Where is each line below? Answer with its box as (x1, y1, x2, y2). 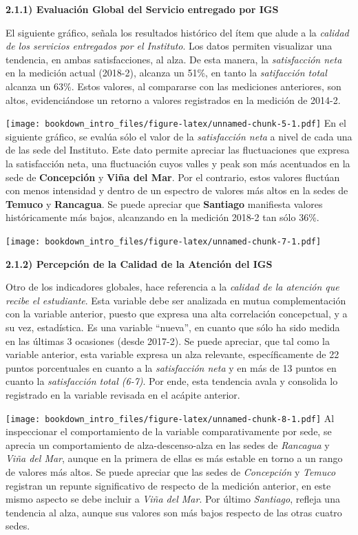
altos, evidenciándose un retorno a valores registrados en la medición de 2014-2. (6, 92, 341, 107)
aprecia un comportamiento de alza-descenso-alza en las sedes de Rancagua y (6, 437, 330, 452)
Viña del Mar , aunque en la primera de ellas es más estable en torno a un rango (6, 451, 343, 465)
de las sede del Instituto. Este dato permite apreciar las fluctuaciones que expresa (6, 143, 350, 157)
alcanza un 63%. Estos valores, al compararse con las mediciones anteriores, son (6, 78, 341, 93)
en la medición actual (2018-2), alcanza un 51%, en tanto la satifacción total (6, 65, 327, 80)
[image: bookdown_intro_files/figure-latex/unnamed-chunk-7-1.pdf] (6, 236, 322, 246)
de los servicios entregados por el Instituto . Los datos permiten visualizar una (6, 39, 333, 53)
